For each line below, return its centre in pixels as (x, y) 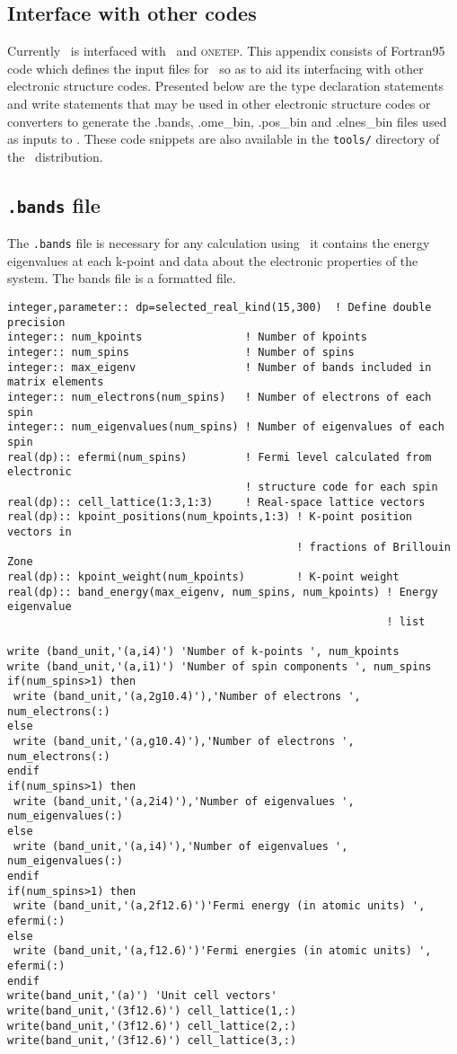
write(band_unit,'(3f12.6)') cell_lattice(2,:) (152, 1026)
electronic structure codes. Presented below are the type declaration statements (226, 86)
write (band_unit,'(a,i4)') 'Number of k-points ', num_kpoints (203, 652)
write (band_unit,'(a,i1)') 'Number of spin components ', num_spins (220, 666)
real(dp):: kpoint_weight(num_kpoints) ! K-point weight (203, 576)
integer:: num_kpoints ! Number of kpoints (187, 337)
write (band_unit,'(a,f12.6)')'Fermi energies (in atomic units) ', (223, 951)
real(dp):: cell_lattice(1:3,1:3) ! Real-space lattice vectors (216, 502)
